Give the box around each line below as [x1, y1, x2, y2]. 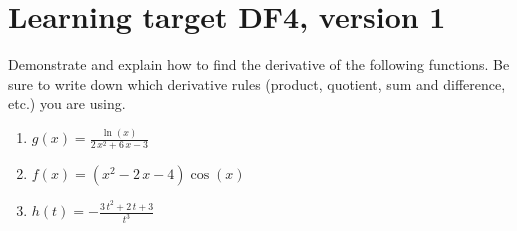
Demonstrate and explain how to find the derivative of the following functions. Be [8, 54, 510, 75]
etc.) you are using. [8, 93, 126, 114]
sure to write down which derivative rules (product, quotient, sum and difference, [8, 73, 506, 94]
